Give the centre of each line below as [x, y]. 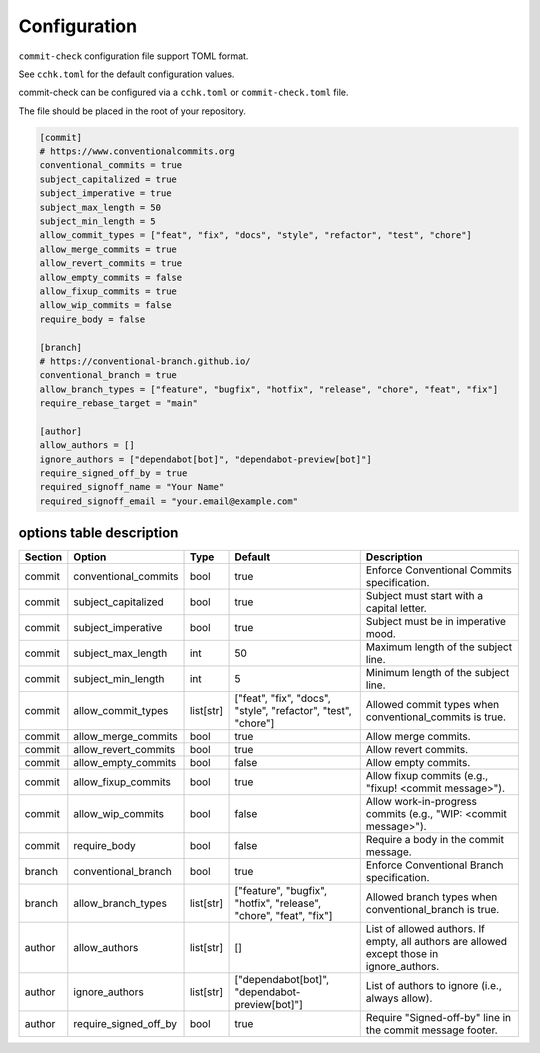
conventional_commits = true [111, 165]
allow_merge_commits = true [108, 249]
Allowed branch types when [431, 897]
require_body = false [92, 319]
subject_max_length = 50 [100, 207]
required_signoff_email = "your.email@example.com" [169, 501]
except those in [402, 954]
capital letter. [396, 608]
